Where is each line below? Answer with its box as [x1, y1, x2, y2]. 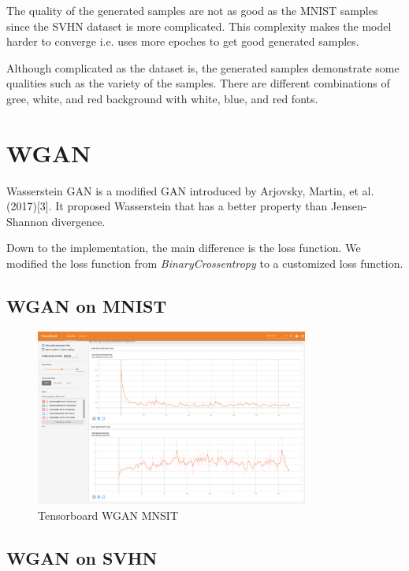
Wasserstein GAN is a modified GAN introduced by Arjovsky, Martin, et [6, 182, 359, 198]
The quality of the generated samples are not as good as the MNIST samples [6, 2, 378, 18]
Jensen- [331, 198, 367, 214]
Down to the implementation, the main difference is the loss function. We [6, 239, 361, 256]
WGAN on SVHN [6, 545, 158, 569]
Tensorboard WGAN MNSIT [38, 506, 178, 523]
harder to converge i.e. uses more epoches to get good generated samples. [6, 33, 359, 50]
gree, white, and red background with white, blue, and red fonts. [6, 90, 318, 106]
